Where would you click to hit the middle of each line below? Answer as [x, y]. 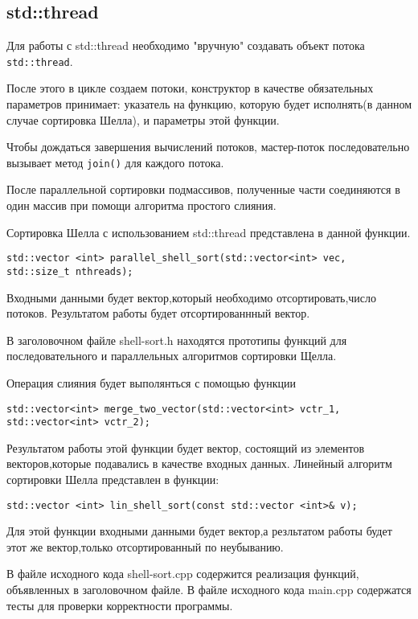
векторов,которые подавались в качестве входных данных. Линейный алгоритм [199, 463]
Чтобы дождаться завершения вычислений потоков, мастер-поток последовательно [208, 147]
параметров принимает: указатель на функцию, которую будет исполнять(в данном [209, 104]
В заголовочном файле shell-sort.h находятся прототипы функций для [177, 340]
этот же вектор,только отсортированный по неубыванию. [145, 546]
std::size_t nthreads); [70, 271]
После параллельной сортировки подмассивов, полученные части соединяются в [203, 189]
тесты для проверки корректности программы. [120, 605]
